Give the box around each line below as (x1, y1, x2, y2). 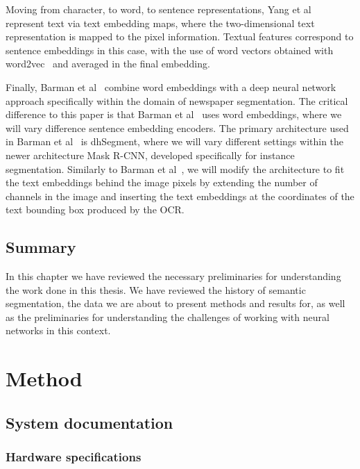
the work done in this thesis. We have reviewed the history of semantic (6, 282, 306, 297)
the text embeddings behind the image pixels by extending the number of (6, 175, 318, 190)
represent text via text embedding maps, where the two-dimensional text (6, 15, 315, 30)
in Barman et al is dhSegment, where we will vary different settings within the (6, 134, 344, 149)
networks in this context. (6, 323, 111, 338)
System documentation (6, 411, 173, 433)
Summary (6, 236, 76, 258)
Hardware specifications (6, 448, 142, 466)
